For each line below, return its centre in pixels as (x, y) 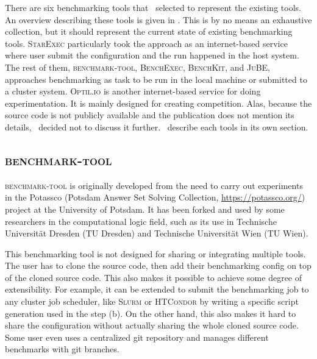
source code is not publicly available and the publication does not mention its (150, 115)
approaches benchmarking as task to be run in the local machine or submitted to (156, 79)
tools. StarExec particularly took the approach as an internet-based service (146, 43)
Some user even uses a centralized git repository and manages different (137, 337)
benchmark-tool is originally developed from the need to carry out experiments (154, 185)
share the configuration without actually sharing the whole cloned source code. (152, 325)
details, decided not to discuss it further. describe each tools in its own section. (157, 126)
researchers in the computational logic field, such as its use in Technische (141, 221)
